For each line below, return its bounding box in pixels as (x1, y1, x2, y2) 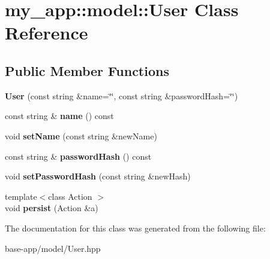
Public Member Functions (5, 61, 169, 80)
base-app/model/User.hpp (5, 242, 101, 254)
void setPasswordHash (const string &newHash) (5, 170, 191, 182)
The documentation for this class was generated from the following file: (5, 221, 266, 234)
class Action (48, 190, 92, 202)
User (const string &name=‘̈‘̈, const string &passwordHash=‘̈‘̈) (5, 89, 238, 102)
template (5, 190, 37, 202)
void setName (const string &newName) (5, 129, 157, 142)
